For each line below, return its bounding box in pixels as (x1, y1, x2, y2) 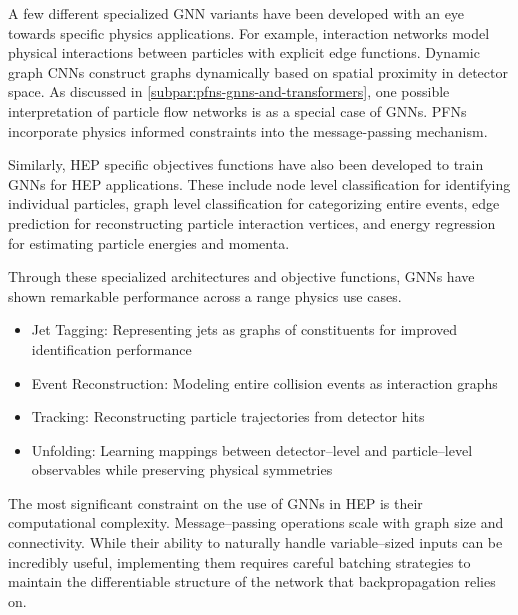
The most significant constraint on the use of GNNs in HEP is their (8, 492, 423, 513)
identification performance (31, 338, 192, 359)
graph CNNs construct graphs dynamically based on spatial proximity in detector (8, 61, 508, 82)
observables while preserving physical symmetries (31, 459, 333, 480)
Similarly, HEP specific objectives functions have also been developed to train (8, 154, 484, 175)
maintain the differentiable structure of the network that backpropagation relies (8, 571, 496, 592)
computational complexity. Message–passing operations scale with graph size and (8, 512, 504, 533)
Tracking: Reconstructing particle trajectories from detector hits (31, 406, 425, 427)
